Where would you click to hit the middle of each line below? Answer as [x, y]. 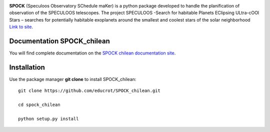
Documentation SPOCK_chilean [59, 41]
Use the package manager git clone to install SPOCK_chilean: [73, 79]
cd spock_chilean [39, 105]
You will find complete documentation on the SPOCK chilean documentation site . [92, 53]
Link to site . [21, 27]
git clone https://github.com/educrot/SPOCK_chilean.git [89, 91]
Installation [27, 67]
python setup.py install [48, 118]
